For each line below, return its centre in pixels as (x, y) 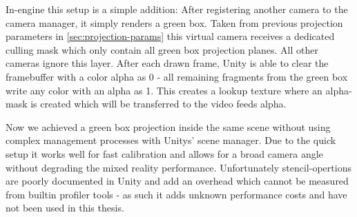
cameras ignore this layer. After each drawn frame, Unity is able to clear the (167, 63)
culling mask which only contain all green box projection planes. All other (162, 49)
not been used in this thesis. (65, 208)
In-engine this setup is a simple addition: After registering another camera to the (177, 9)
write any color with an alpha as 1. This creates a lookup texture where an (164, 90)
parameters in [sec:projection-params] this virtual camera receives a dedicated (170, 36)
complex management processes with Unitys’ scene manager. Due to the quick (171, 140)
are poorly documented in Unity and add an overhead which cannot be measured (177, 181)
